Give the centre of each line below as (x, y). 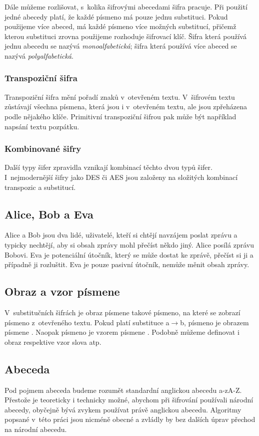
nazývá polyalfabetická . (39, 55)
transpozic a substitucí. (40, 187)
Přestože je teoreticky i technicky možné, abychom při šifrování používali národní (129, 400)
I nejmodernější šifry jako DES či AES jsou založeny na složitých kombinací (121, 177)
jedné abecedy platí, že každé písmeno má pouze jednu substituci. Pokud (116, 16)
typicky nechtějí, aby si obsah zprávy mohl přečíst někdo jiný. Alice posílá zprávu (129, 244)
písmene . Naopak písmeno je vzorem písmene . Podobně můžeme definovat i (122, 332)
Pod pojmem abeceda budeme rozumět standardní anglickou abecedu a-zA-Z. (123, 390)
